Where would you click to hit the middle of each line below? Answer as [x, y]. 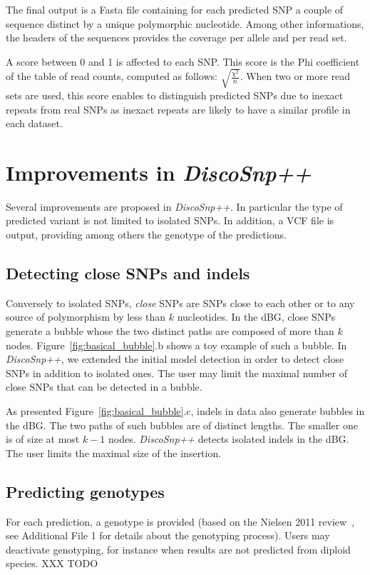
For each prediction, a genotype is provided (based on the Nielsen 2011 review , [180, 521]
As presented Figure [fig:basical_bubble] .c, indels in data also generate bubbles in [185, 410]
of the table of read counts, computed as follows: [112, 76]
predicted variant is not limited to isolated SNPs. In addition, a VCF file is [170, 220]
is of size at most [43, 439]
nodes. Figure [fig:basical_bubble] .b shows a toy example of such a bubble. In [176, 345]
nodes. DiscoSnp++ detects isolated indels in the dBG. [229, 439]
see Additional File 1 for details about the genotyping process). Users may [168, 535]
